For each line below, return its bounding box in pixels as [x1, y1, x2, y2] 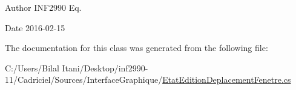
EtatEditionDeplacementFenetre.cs [162, 73, 291, 86]
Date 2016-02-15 [5, 21, 65, 34]
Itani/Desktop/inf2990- [62, 61, 148, 74]
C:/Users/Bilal [5, 61, 59, 74]
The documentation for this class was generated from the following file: [5, 41, 268, 54]
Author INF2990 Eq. [5, 1, 82, 13]
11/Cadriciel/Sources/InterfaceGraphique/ [5, 73, 163, 86]
